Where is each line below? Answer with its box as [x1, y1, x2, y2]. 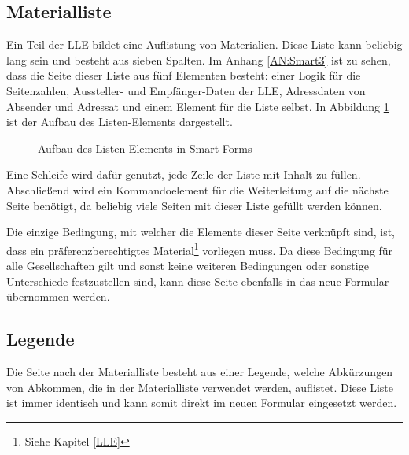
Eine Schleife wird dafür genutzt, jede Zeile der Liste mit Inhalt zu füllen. [6, 166, 361, 183]
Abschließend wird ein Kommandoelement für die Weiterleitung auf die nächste [6, 181, 389, 198]
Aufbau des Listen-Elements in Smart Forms [38, 139, 252, 156]
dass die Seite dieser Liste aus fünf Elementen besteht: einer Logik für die [6, 67, 361, 83]
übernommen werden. [6, 288, 110, 305]
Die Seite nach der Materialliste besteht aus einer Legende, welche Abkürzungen [6, 363, 393, 379]
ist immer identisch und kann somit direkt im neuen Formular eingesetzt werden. [6, 394, 397, 411]
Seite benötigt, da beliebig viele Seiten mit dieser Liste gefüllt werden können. [6, 197, 382, 213]
